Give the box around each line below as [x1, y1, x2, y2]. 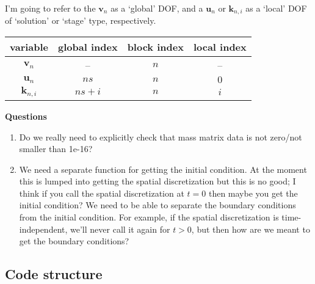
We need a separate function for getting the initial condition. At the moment [19, 162, 307, 175]
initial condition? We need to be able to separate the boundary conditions [19, 198, 296, 211]
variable [10, 40, 49, 54]
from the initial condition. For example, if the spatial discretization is [19, 211, 279, 224]
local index [193, 40, 247, 54]
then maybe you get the [208, 186, 298, 199]
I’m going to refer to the [5, 2, 96, 14]
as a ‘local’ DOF [245, 2, 307, 14]
